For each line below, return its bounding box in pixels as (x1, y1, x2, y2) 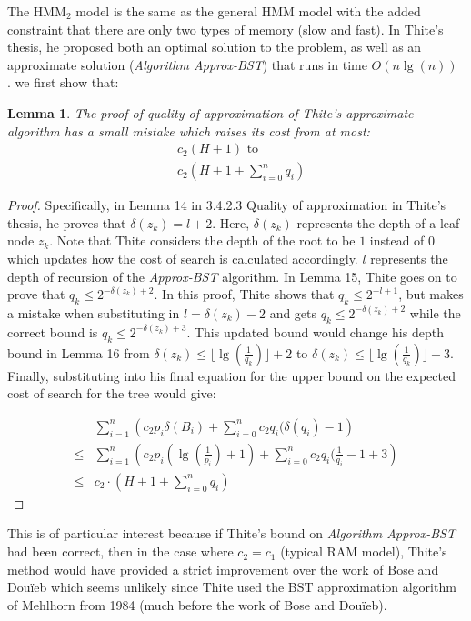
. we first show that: (7, 73, 119, 92)
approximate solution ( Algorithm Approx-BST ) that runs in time (7, 55, 367, 74)
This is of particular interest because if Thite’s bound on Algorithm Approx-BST (7, 524, 456, 543)
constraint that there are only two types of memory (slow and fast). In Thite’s (7, 19, 444, 38)
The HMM (7, 2, 66, 20)
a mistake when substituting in (7, 303, 180, 322)
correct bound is (7, 322, 98, 341)
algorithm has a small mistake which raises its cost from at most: (7, 121, 370, 140)
